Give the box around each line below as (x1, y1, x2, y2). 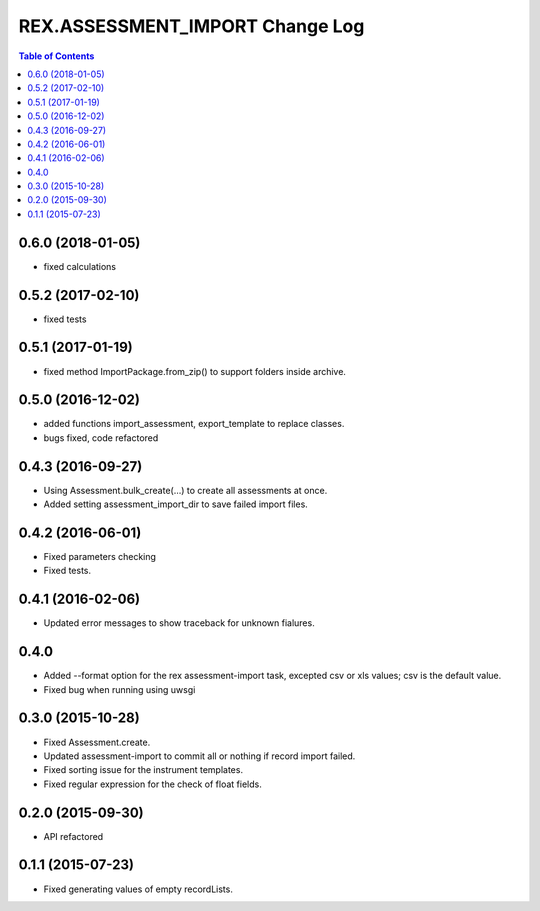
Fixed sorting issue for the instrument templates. (43, 764, 244, 776)
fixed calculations (43, 260, 117, 272)
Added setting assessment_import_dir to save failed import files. (43, 498, 309, 510)
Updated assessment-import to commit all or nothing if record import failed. (43, 750, 356, 762)
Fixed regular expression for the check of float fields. (43, 778, 262, 790)
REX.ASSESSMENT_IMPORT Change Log (18, 15, 365, 37)
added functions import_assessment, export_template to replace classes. (43, 418, 345, 430)
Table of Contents (18, 50, 95, 62)
